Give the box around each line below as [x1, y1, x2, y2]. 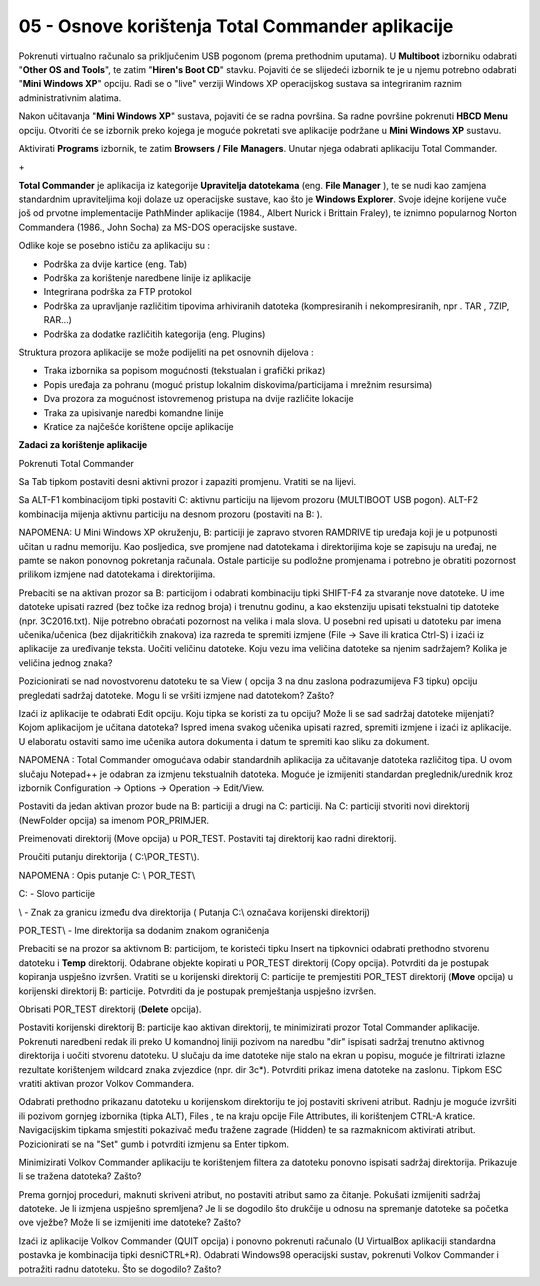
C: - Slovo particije [18, 888, 95, 900]
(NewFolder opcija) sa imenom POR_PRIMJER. [18, 814, 210, 826]
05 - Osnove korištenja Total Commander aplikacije [18, 15, 454, 37]
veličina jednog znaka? [18, 656, 113, 669]
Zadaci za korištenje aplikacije [18, 439, 148, 451]
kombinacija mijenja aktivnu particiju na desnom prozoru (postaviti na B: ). [18, 508, 323, 520]
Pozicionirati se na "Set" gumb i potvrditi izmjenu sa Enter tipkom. [18, 1138, 290, 1150]
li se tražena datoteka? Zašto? [18, 1170, 142, 1182]
